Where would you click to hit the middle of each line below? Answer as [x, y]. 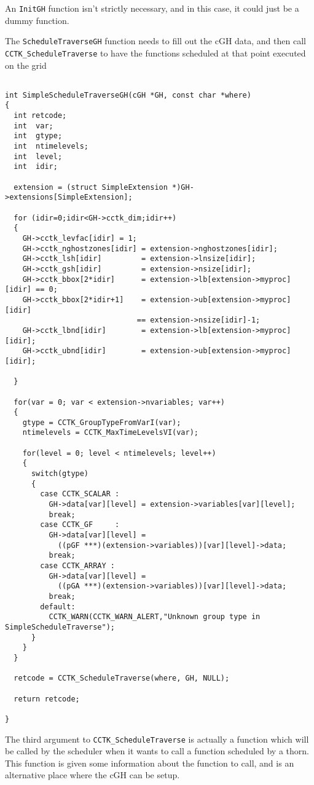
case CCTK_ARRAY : [77, 566]
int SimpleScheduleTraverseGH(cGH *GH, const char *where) [128, 95]
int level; [38, 156]
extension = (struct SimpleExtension [91, 187]
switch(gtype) [60, 474]
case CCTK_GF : [80, 525]
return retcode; [47, 699]
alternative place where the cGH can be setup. [92, 775]
